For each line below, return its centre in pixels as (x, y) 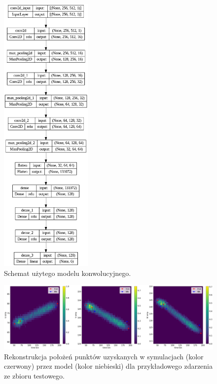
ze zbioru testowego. (34, 375)
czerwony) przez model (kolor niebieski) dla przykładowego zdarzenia (108, 366)
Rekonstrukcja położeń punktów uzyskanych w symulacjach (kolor (104, 356)
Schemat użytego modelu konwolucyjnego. (68, 273)
